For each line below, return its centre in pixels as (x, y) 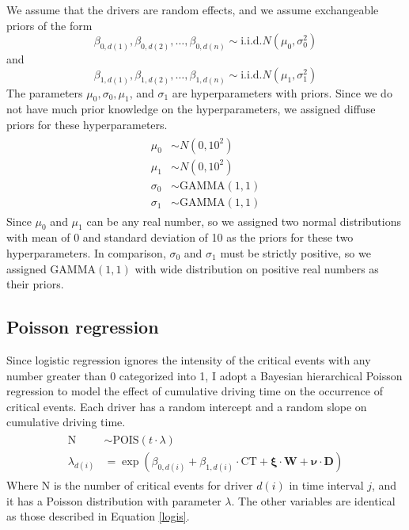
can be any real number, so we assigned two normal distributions (244, 221)
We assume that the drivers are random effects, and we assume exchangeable (193, 10)
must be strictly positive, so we (295, 253)
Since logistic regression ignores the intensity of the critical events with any (189, 360)
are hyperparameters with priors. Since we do (282, 92)
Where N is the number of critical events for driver (130, 485)
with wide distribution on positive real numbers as (257, 268)
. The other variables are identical (313, 500)
